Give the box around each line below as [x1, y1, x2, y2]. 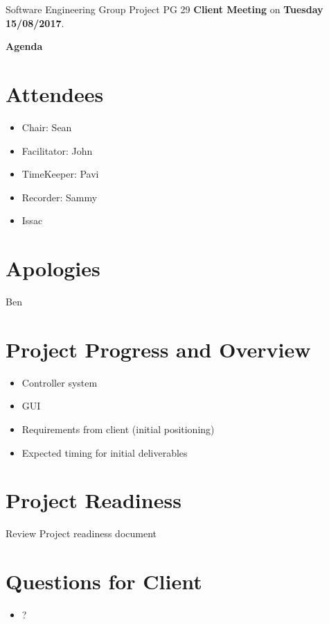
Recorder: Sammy [21, 189, 98, 204]
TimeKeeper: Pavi [21, 167, 99, 181]
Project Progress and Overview [6, 335, 311, 363]
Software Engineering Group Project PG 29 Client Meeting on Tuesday [6, 2, 323, 16]
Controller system [21, 375, 98, 389]
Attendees [6, 79, 104, 108]
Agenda [6, 39, 43, 53]
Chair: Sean [21, 119, 72, 134]
